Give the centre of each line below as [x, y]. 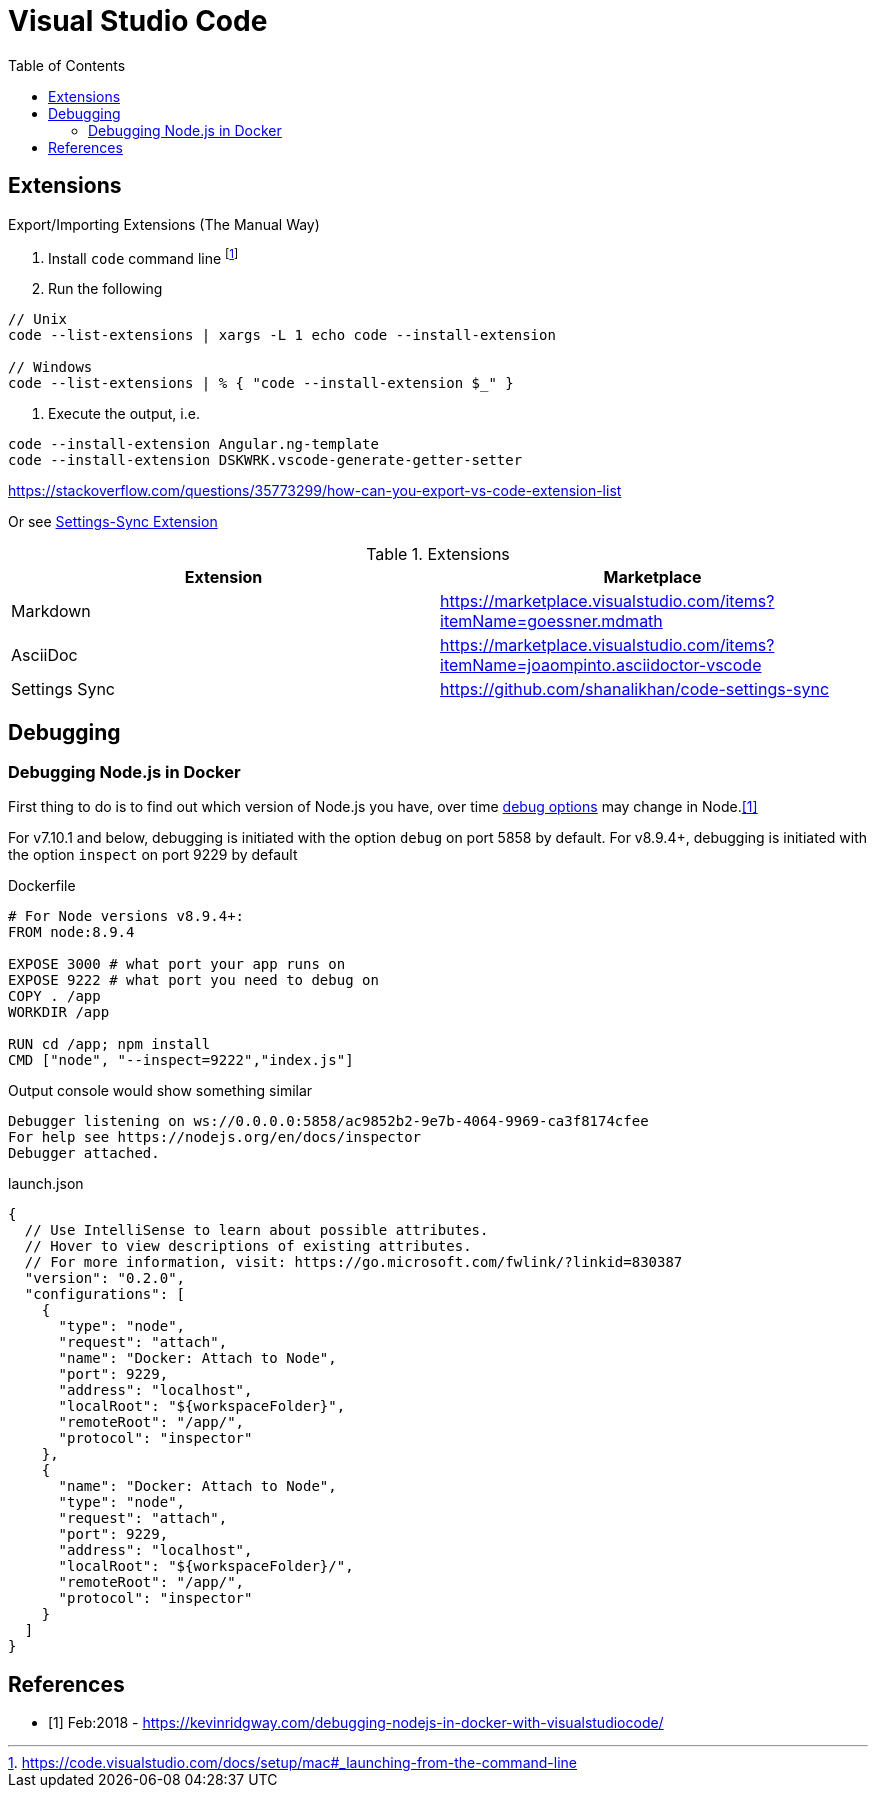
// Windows [50, 367]
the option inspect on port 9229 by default [153, 855]
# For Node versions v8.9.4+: [126, 916]
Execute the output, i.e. [124, 414]
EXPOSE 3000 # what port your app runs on [177, 964]
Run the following [105, 289]
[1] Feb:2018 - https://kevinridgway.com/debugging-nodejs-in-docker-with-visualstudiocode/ [356, 1723]
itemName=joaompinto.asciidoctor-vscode [601, 665]
